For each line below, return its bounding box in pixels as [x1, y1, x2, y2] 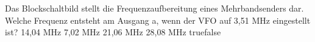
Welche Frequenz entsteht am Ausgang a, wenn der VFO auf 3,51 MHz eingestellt [5, 13, 311, 26]
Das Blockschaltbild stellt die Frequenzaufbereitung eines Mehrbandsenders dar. [5, 2, 304, 14]
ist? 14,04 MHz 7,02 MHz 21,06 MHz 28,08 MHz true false [5, 26, 221, 38]
